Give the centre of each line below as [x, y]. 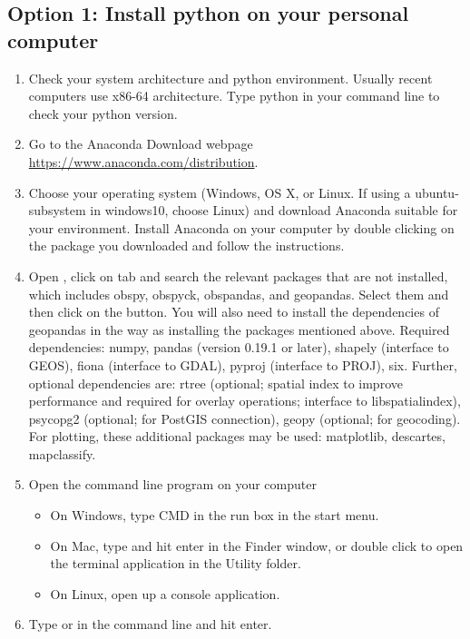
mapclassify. [62, 453]
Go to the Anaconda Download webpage [141, 144]
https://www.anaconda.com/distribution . [143, 161]
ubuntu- [437, 192]
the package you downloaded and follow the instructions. [186, 246]
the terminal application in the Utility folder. [176, 563]
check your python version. [103, 113]
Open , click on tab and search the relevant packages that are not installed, [238, 275]
